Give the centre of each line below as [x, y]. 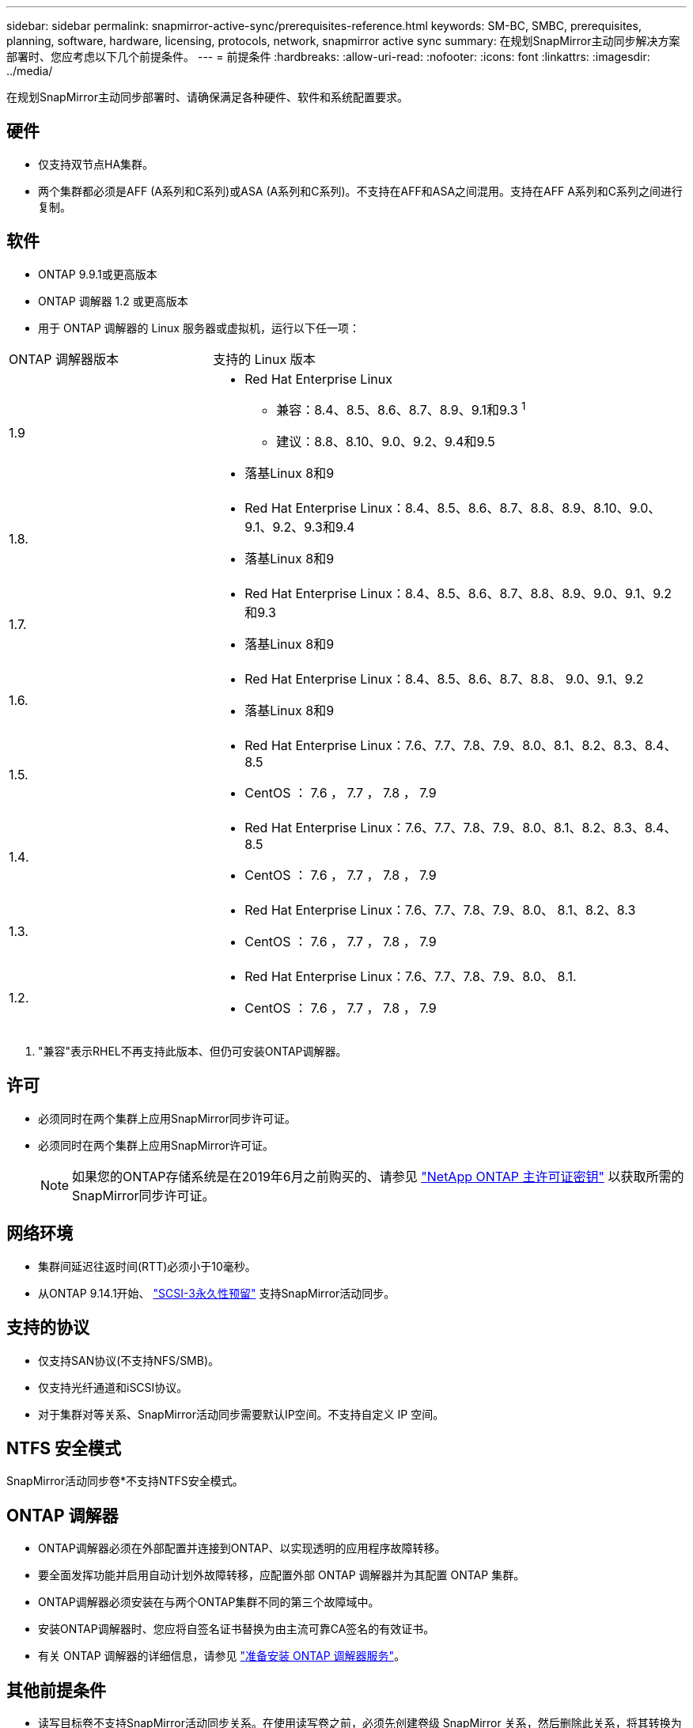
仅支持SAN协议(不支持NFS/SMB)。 [129, 1360]
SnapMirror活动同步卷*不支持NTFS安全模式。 [125, 1481]
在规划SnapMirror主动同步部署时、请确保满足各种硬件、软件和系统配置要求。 [207, 97]
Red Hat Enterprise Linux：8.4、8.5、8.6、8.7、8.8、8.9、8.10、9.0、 [453, 508]
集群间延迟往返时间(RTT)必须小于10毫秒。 [147, 1266]
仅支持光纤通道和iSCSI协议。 [113, 1387]
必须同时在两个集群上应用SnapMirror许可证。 [156, 1145]
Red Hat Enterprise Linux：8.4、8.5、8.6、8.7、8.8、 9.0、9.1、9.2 [444, 679]
